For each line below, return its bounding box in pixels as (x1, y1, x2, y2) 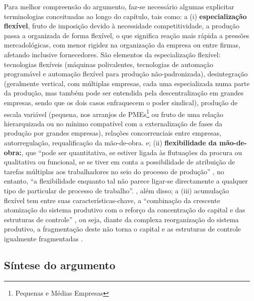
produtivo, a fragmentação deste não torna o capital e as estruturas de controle (4, 224, 241, 234)
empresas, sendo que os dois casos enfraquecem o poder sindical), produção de (4, 97, 238, 107)
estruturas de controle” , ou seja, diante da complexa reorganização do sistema (4, 214, 239, 224)
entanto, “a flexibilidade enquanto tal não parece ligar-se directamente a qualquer (4, 176, 248, 186)
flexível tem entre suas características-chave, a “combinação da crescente (4, 195, 220, 205)
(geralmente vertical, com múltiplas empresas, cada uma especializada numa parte (4, 78, 250, 88)
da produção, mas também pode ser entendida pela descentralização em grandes (4, 88, 244, 98)
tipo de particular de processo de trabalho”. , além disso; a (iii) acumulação (4, 185, 229, 195)
